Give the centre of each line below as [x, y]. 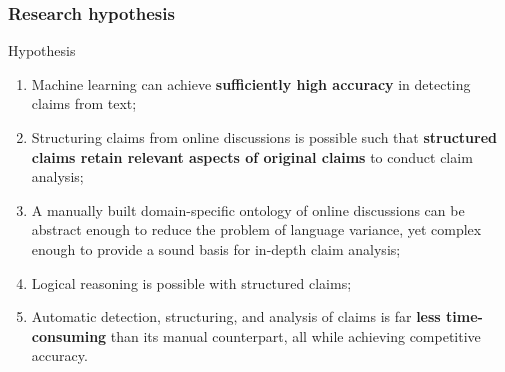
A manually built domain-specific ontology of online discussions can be [248, 209]
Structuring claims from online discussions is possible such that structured [264, 137]
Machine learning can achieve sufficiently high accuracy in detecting [251, 83]
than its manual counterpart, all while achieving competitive [295, 335]
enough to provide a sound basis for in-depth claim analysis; [216, 248]
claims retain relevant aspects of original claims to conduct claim [252, 156]
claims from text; [84, 103]
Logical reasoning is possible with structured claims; [191, 282]
